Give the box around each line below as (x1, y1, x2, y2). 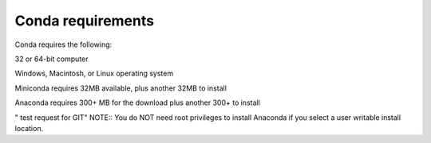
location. (14, 123, 44, 133)
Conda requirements (14, 12, 155, 29)
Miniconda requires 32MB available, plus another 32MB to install (14, 83, 227, 93)
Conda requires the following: (14, 40, 113, 49)
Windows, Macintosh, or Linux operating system (14, 68, 174, 79)
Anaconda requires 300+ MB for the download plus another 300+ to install (14, 98, 261, 107)
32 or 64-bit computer (14, 54, 89, 64)
